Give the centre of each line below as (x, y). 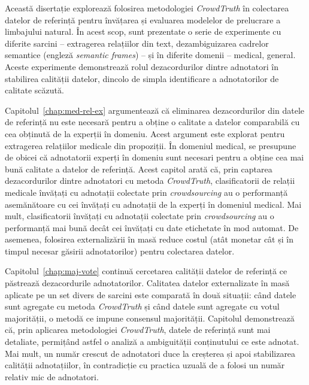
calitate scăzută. (34, 90)
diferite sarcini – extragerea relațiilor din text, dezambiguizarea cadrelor (137, 43)
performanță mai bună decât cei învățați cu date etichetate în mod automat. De (152, 227)
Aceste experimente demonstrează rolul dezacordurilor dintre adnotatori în (142, 66)
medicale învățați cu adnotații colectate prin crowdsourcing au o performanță (146, 192)
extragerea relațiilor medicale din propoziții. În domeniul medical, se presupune (151, 145)
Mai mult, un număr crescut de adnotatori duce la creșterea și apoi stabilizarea (150, 353)
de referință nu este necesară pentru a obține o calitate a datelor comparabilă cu (152, 122)
